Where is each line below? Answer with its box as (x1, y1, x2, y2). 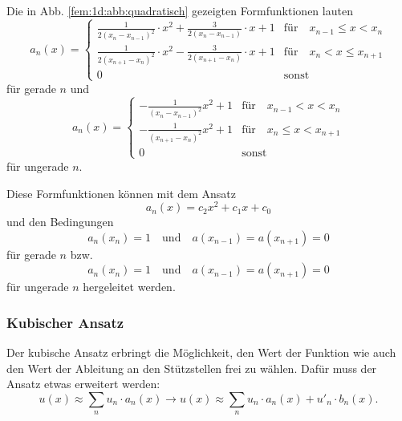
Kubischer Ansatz (6, 312, 124, 332)
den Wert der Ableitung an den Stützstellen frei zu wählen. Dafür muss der (6, 359, 377, 376)
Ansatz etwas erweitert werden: (6, 375, 160, 392)
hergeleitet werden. (83, 278, 176, 295)
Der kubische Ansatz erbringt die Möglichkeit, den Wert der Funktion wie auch (6, 344, 396, 361)
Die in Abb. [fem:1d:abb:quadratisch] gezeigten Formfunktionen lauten (6, 2, 353, 18)
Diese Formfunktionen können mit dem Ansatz (6, 184, 237, 201)
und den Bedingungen (6, 213, 114, 230)
